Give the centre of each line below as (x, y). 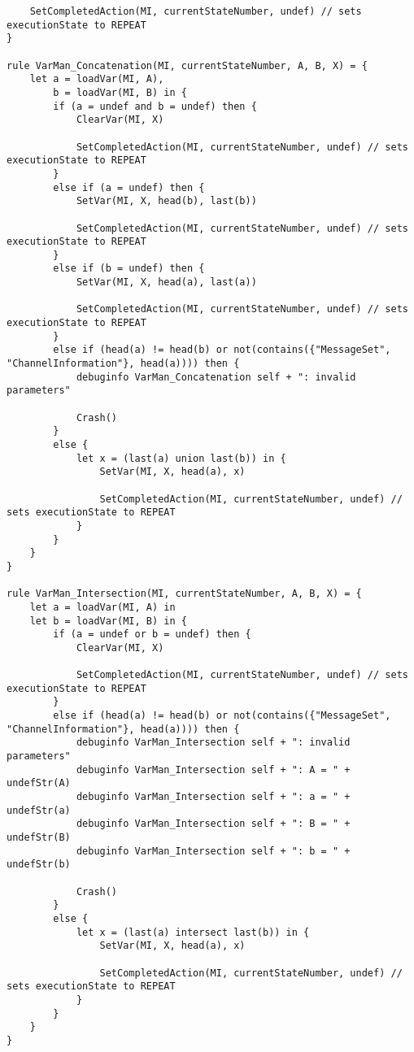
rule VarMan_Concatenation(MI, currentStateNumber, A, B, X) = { (187, 65)
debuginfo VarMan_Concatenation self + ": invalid (216, 377)
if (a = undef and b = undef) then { (155, 106)
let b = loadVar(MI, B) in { (108, 621)
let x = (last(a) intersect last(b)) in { (193, 932)
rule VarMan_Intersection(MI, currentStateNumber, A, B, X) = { (184, 594)
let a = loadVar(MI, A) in (102, 607)
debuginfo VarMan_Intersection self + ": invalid (213, 743)
